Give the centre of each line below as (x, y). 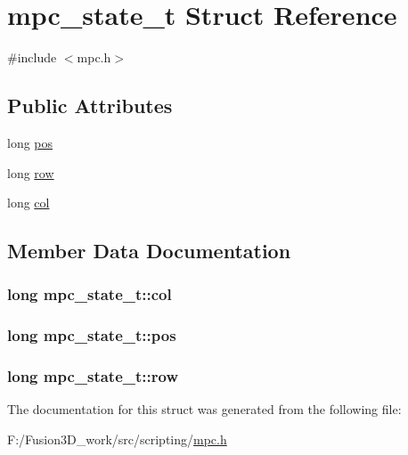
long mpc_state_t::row (93, 376)
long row (31, 172)
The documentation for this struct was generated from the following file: (204, 409)
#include (32, 57)
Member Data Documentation (149, 251)
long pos (30, 142)
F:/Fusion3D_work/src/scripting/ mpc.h (117, 439)
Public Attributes (90, 106)
